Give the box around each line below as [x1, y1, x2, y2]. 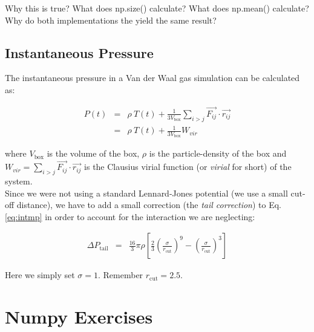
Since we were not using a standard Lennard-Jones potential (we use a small [5, 186, 288, 199]
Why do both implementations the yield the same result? [5, 13, 217, 26]
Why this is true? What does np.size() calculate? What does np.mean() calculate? [5, 2, 309, 14]
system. [5, 175, 33, 187]
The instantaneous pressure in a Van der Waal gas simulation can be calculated [5, 71, 300, 84]
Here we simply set [5, 269, 75, 281]
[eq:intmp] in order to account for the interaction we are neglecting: [5, 210, 255, 223]
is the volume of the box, [47, 147, 140, 160]
